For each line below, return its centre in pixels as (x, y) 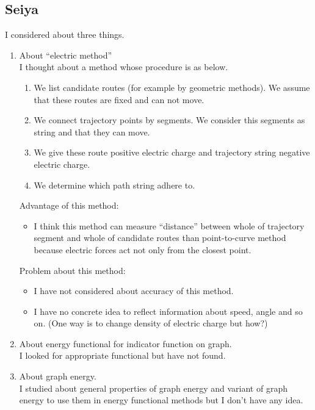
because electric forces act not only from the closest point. (143, 249)
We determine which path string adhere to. (114, 185)
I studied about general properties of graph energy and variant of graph (153, 388)
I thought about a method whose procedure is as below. (124, 67)
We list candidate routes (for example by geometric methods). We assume (172, 87)
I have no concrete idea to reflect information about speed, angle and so (168, 311)
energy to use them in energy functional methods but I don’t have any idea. (161, 400)
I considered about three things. (65, 34)
